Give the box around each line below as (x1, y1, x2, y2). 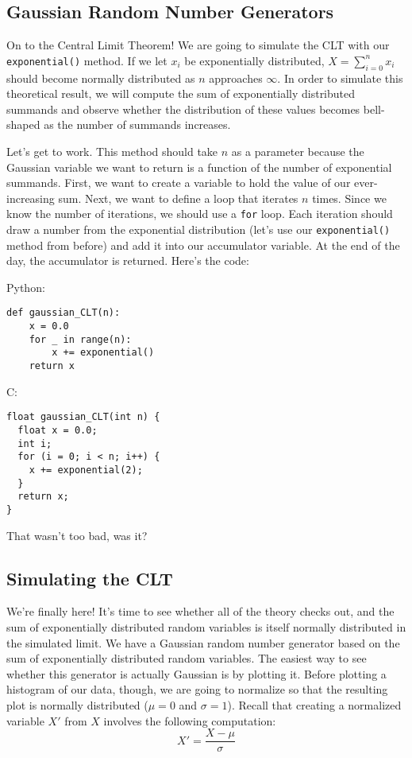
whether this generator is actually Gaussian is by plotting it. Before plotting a (6, 665, 387, 682)
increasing (6, 189, 55, 206)
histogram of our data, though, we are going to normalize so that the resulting (6, 681, 388, 698)
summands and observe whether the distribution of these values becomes (6, 100, 360, 117)
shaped (6, 116, 40, 133)
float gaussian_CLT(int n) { (6, 411, 160, 423)
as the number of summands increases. (44, 116, 231, 133)
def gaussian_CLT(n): (6, 307, 121, 319)
